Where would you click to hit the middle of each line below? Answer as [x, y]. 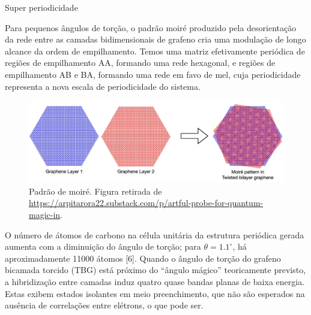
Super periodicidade [41, 7]
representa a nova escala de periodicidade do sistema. [103, 86]
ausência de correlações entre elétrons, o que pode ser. [104, 305]
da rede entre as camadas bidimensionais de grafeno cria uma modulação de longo [155, 39]
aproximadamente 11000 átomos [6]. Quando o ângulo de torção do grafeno [143, 258]
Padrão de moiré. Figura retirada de [95, 191]
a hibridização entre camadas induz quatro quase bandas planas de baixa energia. [155, 281]
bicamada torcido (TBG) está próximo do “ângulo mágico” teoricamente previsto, [155, 270]
